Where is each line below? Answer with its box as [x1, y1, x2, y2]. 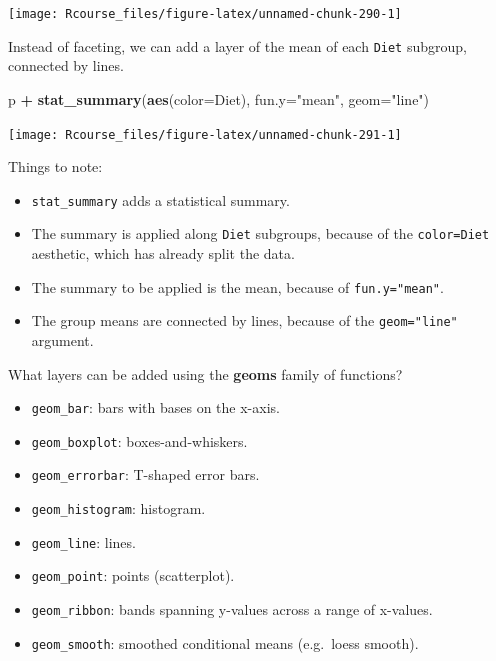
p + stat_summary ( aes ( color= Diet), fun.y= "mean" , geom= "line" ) [8, 88, 430, 109]
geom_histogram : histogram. [31, 498, 206, 519]
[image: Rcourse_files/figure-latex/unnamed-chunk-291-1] [8, 127, 402, 142]
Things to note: [8, 156, 103, 177]
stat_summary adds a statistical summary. [31, 189, 290, 210]
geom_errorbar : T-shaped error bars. [31, 464, 260, 485]
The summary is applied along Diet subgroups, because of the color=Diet [31, 223, 490, 244]
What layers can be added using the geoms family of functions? [8, 363, 403, 384]
